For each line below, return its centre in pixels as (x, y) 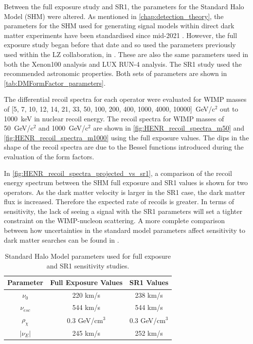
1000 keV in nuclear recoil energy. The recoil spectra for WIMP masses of (114, 118)
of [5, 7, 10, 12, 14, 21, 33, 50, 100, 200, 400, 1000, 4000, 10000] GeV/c (109, 108)
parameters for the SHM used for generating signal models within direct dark (119, 26)
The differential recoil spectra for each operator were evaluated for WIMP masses (125, 99)
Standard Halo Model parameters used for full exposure (88, 256)
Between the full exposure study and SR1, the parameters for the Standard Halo (124, 6)
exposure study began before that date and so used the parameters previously (120, 45)
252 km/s (149, 333)
